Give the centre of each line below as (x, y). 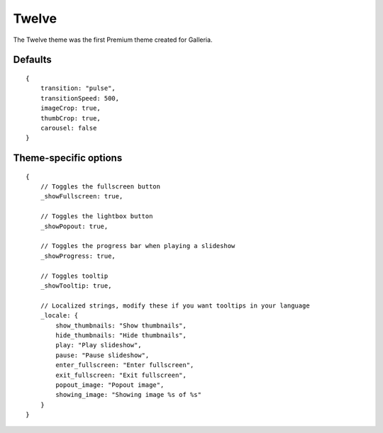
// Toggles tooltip (74, 276)
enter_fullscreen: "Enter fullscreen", (125, 365)
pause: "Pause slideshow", (102, 355)
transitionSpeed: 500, (80, 98)
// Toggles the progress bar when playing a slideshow (138, 246)
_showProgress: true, (78, 256)
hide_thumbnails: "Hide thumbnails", (121, 335)
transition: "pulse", (78, 88)
